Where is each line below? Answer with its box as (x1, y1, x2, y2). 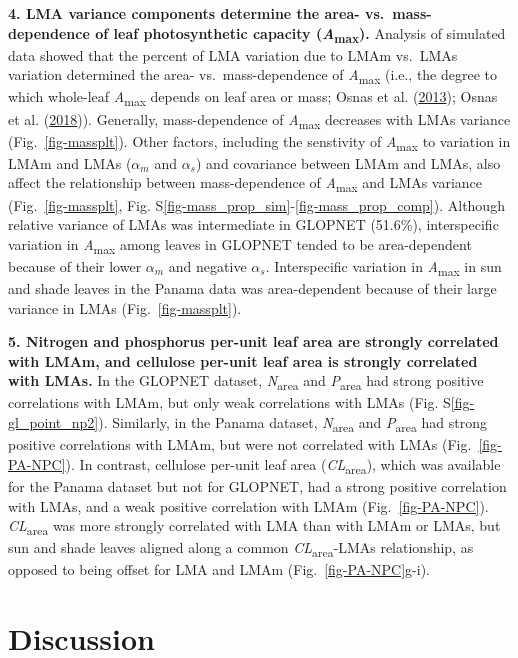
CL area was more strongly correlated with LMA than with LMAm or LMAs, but (8, 515, 501, 538)
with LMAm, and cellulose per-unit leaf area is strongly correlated (8, 350, 478, 371)
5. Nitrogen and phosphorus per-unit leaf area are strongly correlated (8, 331, 499, 352)
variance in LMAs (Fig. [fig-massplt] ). (8, 297, 242, 318)
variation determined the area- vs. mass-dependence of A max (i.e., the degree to (8, 64, 498, 88)
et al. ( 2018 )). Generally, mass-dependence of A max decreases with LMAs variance (8, 108, 511, 132)
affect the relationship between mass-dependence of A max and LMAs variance (8, 172, 483, 196)
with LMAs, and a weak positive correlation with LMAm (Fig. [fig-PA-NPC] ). (8, 495, 489, 516)
